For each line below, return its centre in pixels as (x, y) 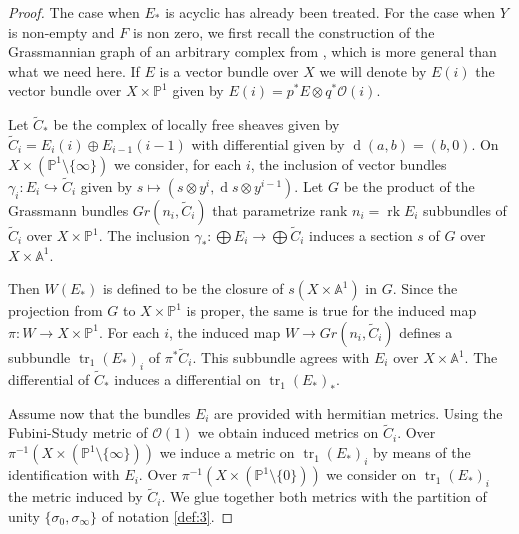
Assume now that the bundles (99, 412)
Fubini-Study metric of (78, 432)
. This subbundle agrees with (281, 357)
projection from (55, 310)
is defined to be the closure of (193, 288)
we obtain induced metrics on (288, 432)
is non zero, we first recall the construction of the (283, 31)
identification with (64, 474)
